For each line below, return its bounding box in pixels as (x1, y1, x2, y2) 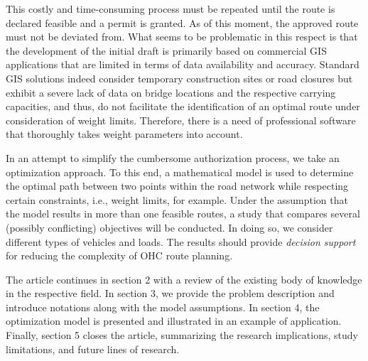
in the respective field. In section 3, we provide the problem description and (6, 286, 335, 301)
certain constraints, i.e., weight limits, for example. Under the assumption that (6, 192, 348, 207)
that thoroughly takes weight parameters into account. (6, 126, 243, 141)
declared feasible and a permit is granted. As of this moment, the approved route (6, 15, 359, 30)
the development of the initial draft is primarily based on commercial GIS (6, 43, 327, 58)
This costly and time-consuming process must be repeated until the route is (6, 1, 335, 16)
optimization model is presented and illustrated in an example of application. (6, 313, 342, 328)
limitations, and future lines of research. (6, 341, 180, 356)
